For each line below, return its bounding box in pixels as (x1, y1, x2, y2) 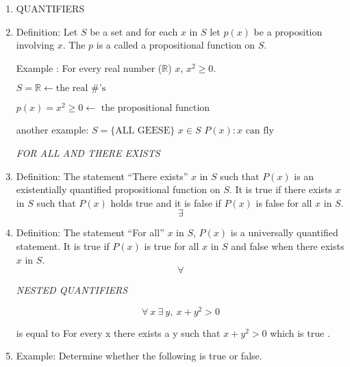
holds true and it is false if (110, 195, 221, 210)
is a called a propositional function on (96, 38, 255, 52)
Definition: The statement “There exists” (16, 168, 188, 183)
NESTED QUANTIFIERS (16, 283, 128, 297)
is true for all (144, 239, 199, 253)
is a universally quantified (230, 225, 338, 240)
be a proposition (253, 24, 323, 38)
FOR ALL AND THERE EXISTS (16, 146, 160, 160)
